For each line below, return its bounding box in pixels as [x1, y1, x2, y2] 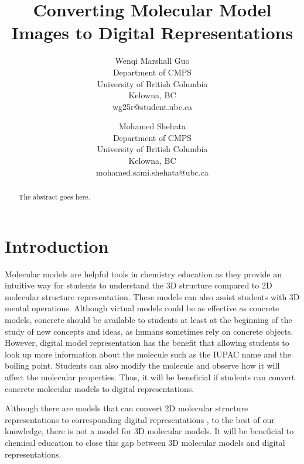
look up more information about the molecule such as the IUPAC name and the [5, 348, 291, 360]
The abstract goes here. [18, 192, 90, 202]
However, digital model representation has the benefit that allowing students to [5, 336, 289, 349]
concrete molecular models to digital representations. [5, 382, 194, 394]
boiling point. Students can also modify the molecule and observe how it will [5, 359, 280, 372]
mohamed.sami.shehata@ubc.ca [96, 166, 209, 178]
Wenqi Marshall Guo [115, 54, 190, 67]
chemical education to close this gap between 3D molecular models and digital [5, 436, 285, 448]
